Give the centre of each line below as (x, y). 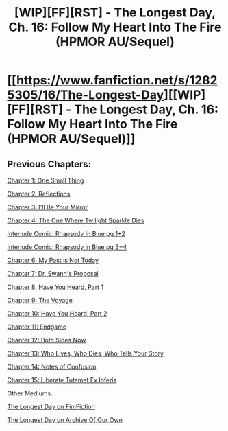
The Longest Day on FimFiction (51, 407)
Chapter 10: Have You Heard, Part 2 (57, 313)
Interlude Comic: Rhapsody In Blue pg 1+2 (66, 234)
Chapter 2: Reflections (39, 194)
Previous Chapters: (49, 164)
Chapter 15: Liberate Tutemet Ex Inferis (62, 380)
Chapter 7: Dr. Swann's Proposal (53, 273)
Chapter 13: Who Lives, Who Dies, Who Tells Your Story (86, 353)
